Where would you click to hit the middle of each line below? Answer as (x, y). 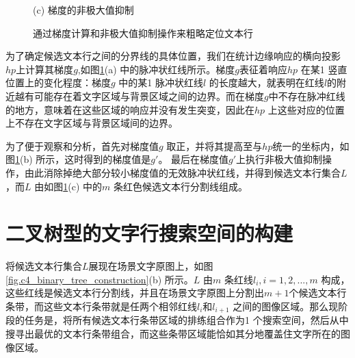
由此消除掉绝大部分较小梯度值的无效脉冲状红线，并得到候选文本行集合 (182, 172)
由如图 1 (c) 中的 (68, 186)
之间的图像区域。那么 (281, 306)
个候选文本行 (318, 293)
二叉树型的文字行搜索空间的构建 (149, 233)
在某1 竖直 (324, 69)
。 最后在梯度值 (194, 159)
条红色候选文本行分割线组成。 (180, 186)
